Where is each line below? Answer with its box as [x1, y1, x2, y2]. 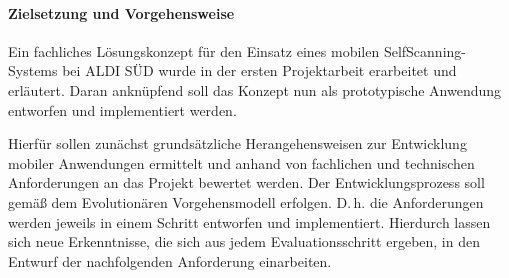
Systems [8, 60, 58, 81]
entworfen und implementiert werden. [8, 99, 237, 120]
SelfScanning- [383, 40, 466, 61]
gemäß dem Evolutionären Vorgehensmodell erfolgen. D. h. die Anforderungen [8, 191, 484, 212]
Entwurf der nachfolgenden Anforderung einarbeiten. [8, 250, 332, 271]
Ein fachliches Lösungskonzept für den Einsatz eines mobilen [8, 40, 380, 61]
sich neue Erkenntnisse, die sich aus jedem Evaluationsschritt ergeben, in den [8, 231, 480, 252]
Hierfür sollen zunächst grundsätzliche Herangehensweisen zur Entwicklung [8, 133, 467, 154]
